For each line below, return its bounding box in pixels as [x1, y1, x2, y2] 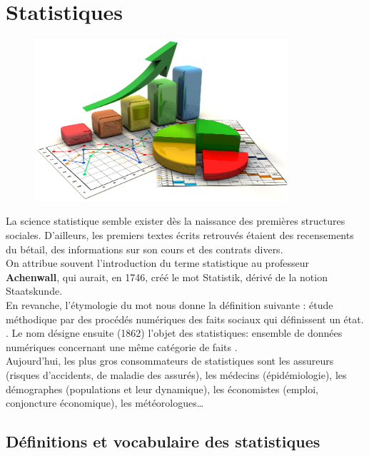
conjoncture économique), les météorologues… [6, 395, 204, 410]
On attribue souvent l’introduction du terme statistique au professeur [6, 255, 309, 270]
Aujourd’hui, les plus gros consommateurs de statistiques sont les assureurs [6, 353, 334, 368]
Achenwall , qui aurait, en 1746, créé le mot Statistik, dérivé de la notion [6, 269, 328, 284]
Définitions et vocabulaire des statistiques [6, 430, 320, 452]
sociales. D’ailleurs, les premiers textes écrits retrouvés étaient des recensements [6, 228, 354, 243]
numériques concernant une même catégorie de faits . [6, 339, 238, 354]
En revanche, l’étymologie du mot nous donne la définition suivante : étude [6, 298, 333, 313]
